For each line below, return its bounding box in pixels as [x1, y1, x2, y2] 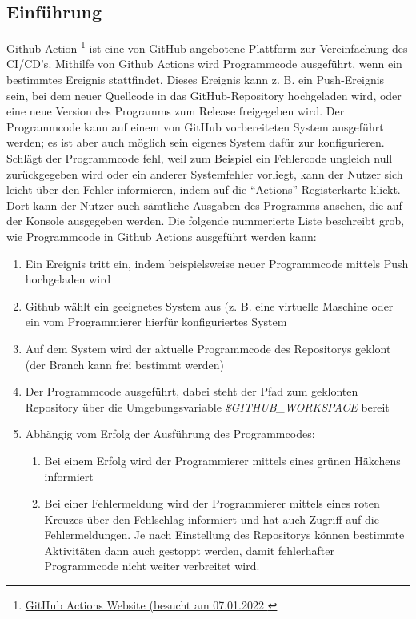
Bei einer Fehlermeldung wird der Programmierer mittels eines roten [44, 495, 380, 512]
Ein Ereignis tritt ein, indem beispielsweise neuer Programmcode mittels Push [25, 255, 409, 271]
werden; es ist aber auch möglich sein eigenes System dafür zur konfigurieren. [6, 134, 385, 151]
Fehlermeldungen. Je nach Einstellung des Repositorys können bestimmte [44, 526, 405, 543]
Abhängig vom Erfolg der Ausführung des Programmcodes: [25, 425, 315, 442]
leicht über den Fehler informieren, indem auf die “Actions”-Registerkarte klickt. [6, 181, 401, 198]
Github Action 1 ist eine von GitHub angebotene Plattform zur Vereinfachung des [6, 38, 408, 56]
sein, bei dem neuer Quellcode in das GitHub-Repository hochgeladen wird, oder [6, 86, 402, 103]
